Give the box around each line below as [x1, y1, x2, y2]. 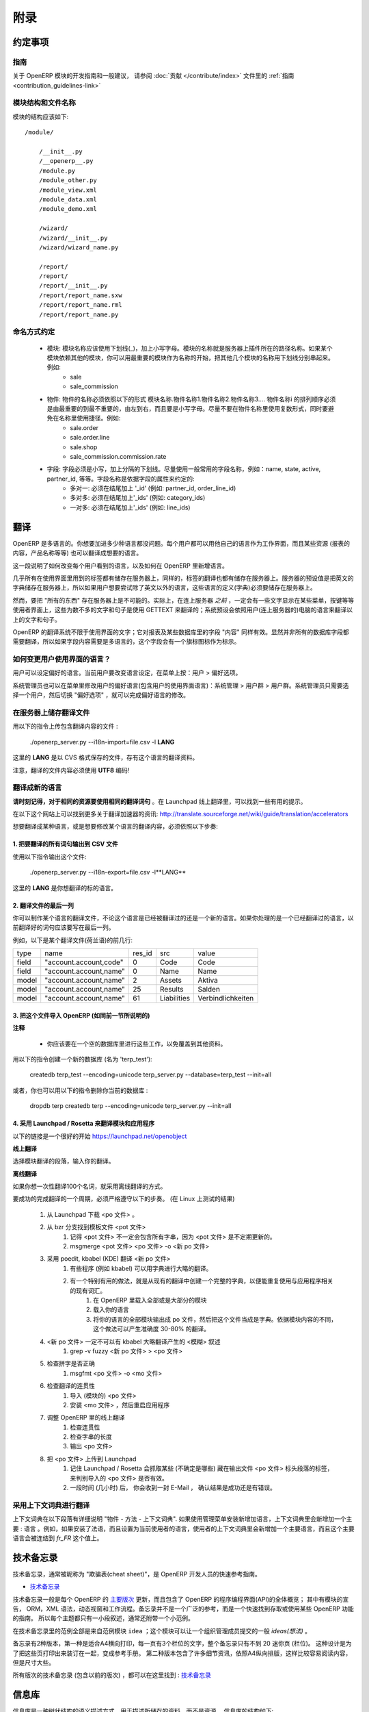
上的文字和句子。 [12, 615, 61, 623]
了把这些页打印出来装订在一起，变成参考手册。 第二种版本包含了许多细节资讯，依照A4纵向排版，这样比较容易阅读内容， [12, 1649, 352, 1657]
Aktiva [197, 976, 218, 985]
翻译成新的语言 [12, 783, 62, 792]
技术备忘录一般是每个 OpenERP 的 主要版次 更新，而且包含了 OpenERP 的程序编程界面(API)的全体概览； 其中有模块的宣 [12, 1595, 349, 1603]
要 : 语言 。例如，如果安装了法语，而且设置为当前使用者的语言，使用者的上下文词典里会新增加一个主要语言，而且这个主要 [12, 1524, 355, 1533]
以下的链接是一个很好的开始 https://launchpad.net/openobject [12, 1132, 187, 1140]
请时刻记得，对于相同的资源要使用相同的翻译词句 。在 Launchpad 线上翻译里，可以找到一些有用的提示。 [12, 797, 307, 805]
